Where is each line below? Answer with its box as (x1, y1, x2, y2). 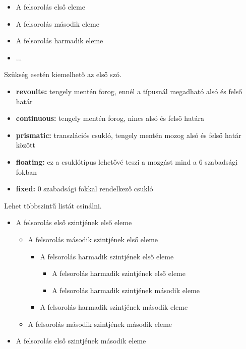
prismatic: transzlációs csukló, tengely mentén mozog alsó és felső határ (16, 129, 241, 140)
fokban (16, 166, 37, 177)
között (16, 139, 35, 150)
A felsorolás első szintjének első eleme (16, 217, 132, 228)
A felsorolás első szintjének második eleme (16, 335, 146, 346)
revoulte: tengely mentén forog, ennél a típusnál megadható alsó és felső (16, 86, 242, 96)
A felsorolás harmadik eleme (16, 35, 103, 46)
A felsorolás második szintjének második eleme (28, 318, 172, 329)
